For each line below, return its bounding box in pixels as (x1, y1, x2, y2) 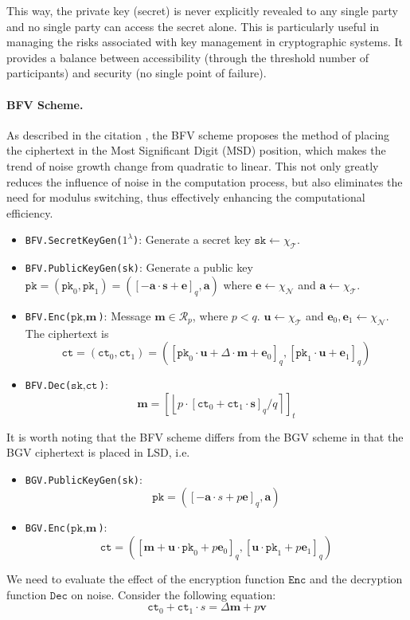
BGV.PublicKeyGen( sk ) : (25, 470, 143, 487)
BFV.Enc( (25, 311, 72, 323)
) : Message (98, 307, 151, 324)
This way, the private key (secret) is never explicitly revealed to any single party (6, 2, 399, 18)
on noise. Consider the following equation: (71, 586, 276, 602)
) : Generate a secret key (133, 231, 251, 248)
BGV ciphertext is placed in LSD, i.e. (6, 444, 190, 461)
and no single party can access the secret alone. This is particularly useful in (6, 18, 380, 34)
